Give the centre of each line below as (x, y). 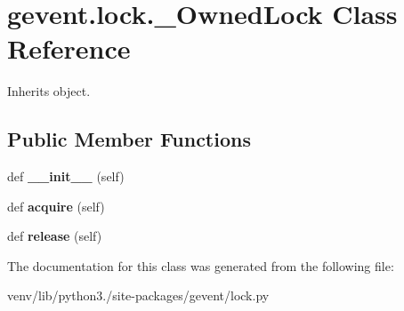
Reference (69, 48)
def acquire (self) (56, 206)
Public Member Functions (129, 139)
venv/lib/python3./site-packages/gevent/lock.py (138, 295)
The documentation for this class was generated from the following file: (201, 265)
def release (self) (55, 236)
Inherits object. (49, 91)
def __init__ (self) (66, 176)
